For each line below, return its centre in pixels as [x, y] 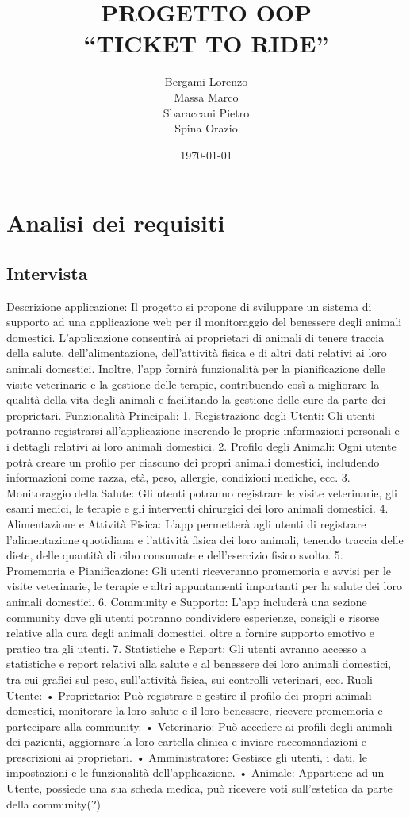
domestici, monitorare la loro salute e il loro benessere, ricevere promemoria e [195, 710]
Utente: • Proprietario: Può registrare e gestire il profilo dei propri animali [189, 695]
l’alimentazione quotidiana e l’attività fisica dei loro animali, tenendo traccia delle [205, 539]
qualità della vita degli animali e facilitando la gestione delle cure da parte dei [196, 399]
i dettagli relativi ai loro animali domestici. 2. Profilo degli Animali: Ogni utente [201, 446]
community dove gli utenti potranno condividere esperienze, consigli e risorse [193, 617]
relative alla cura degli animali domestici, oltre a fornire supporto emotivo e [190, 633]
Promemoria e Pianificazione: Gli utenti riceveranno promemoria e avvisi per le [199, 570]
